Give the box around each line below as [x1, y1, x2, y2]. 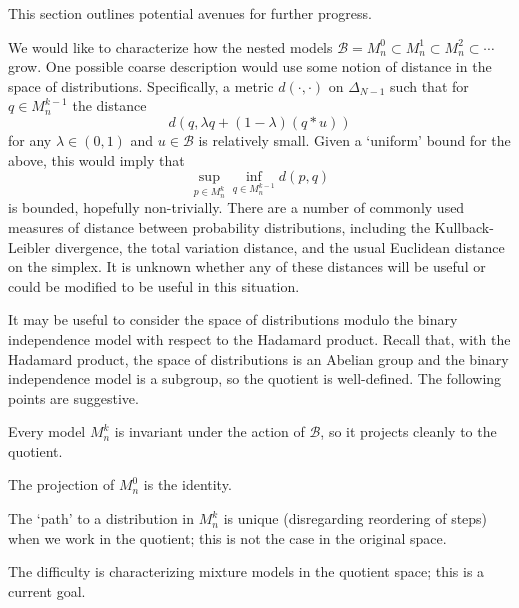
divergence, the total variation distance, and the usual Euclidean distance [54, 236, 505, 257]
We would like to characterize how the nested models [8, 36, 333, 57]
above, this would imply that [8, 149, 185, 170]
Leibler [8, 236, 51, 257]
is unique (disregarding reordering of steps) [223, 508, 488, 529]
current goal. [8, 580, 86, 601]
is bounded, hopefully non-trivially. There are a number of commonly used [8, 197, 465, 218]
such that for [390, 75, 469, 96]
